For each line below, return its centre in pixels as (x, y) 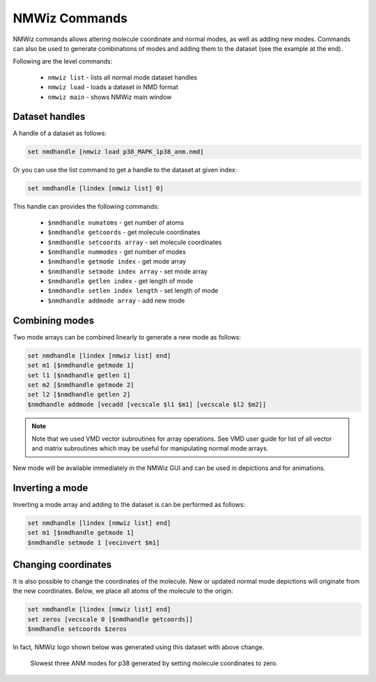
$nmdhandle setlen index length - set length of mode (133, 291)
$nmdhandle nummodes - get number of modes (117, 252)
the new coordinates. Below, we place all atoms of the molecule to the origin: (123, 591)
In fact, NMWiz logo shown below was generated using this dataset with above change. (139, 647)
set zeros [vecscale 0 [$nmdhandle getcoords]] (110, 619)
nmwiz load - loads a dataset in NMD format (113, 87)
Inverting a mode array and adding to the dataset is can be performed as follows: (129, 504)
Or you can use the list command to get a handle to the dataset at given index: (125, 170)
